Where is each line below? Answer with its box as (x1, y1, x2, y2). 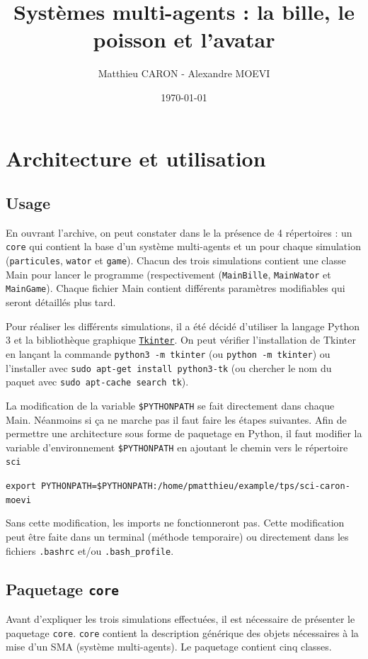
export (6, 481, 36, 492)
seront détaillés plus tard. (6, 295, 116, 310)
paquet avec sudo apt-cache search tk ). (6, 374, 189, 389)
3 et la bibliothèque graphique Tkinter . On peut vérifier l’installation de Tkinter (6, 332, 356, 347)
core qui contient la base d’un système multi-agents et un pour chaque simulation (6, 239, 361, 254)
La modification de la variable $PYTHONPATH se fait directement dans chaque (6, 398, 335, 412)
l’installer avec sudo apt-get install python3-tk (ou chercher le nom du (6, 360, 332, 375)
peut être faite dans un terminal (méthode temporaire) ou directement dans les (6, 529, 349, 543)
